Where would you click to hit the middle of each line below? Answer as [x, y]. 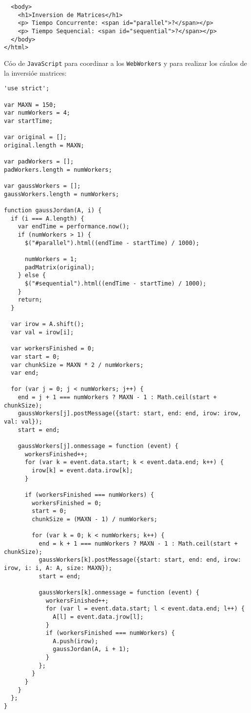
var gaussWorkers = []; [42, 186]
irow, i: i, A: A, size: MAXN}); [58, 568]
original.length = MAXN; [44, 145]
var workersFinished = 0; [53, 349]
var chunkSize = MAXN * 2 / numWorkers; [77, 365]
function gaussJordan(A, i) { [53, 211]
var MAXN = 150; [30, 105]
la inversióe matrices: [35, 72]
